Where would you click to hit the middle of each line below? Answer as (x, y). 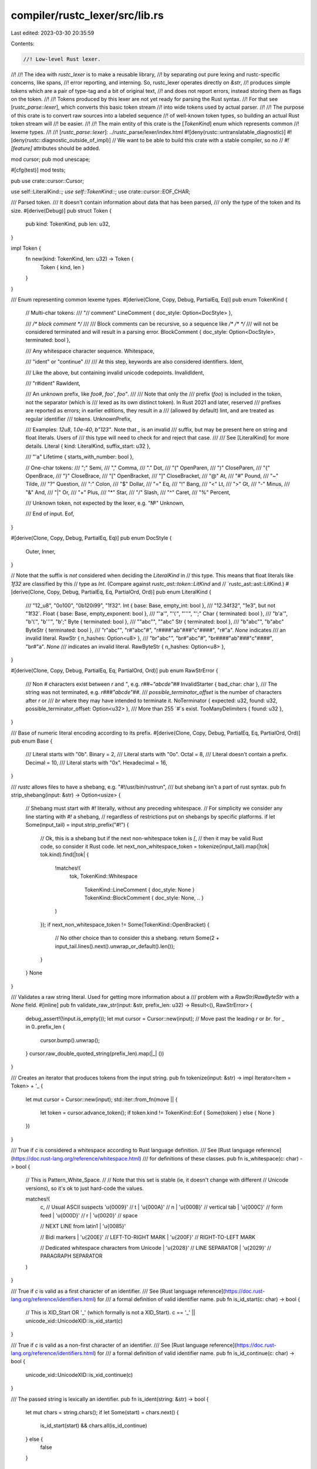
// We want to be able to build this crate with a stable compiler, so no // (198, 140)
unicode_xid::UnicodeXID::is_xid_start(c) (74, 1321)
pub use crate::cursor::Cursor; (48, 181)
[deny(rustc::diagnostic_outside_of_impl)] (61, 140)
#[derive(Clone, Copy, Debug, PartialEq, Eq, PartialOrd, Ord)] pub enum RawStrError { (114, 670)
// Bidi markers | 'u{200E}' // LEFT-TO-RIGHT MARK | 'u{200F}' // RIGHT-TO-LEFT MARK (148, 1237)
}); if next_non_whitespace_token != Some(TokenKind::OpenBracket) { (125, 924)
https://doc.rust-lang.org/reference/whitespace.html (76, 1158)
